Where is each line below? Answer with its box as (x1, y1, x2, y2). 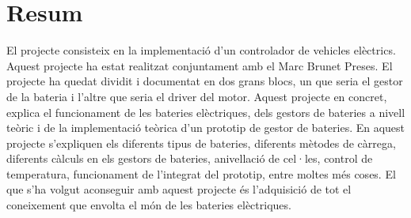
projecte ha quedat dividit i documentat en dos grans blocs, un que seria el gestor (6, 73, 403, 89)
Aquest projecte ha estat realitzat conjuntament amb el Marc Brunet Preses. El (6, 57, 393, 73)
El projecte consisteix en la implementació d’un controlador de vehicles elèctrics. (6, 42, 396, 58)
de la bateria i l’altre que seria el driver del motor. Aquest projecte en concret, (6, 88, 387, 104)
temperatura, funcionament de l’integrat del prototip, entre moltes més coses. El (6, 165, 396, 182)
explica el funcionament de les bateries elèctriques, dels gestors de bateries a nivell (6, 103, 405, 120)
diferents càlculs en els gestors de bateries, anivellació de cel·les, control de (6, 150, 373, 167)
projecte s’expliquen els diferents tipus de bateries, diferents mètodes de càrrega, (6, 134, 396, 151)
